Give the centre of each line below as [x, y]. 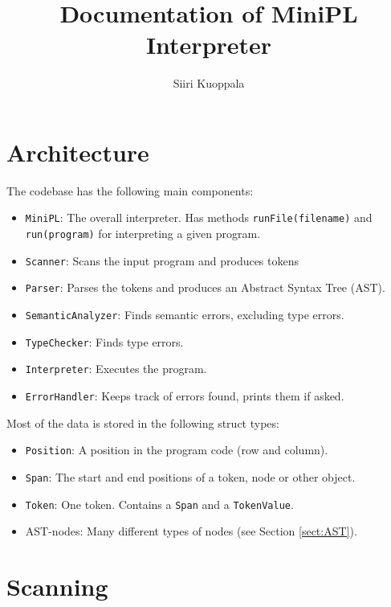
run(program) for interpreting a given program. [143, 234]
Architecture [78, 152]
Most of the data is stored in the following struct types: [143, 422]
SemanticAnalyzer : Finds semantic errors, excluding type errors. [185, 315]
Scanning [57, 586]
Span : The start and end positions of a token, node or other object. [190, 476]
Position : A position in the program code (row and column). [177, 450]
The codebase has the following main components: [130, 190]
